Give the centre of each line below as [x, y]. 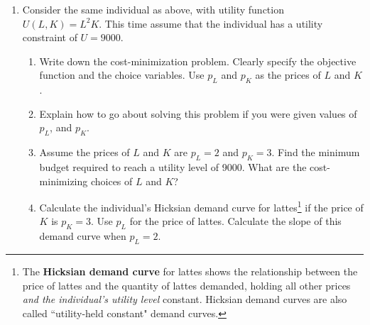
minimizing [64, 181]
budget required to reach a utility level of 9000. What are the [173, 166]
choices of [111, 181]
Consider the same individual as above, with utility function [153, 9]
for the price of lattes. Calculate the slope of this [235, 221]
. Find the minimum [316, 152]
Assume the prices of [85, 152]
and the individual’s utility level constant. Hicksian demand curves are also [185, 299]
